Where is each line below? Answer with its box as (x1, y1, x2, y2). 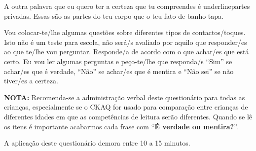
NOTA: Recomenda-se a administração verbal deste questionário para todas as (4, 92, 245, 102)
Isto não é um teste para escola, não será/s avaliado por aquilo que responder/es (4, 37, 247, 47)
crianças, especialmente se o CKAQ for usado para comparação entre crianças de (4, 102, 248, 112)
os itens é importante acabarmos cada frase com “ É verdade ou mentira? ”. (4, 121, 238, 131)
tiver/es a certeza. (4, 75, 58, 86)
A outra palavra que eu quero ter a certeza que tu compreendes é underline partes (4, 1, 250, 11)
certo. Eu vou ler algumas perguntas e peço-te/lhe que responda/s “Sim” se (4, 56, 232, 66)
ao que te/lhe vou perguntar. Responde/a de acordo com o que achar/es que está (4, 46, 249, 57)
